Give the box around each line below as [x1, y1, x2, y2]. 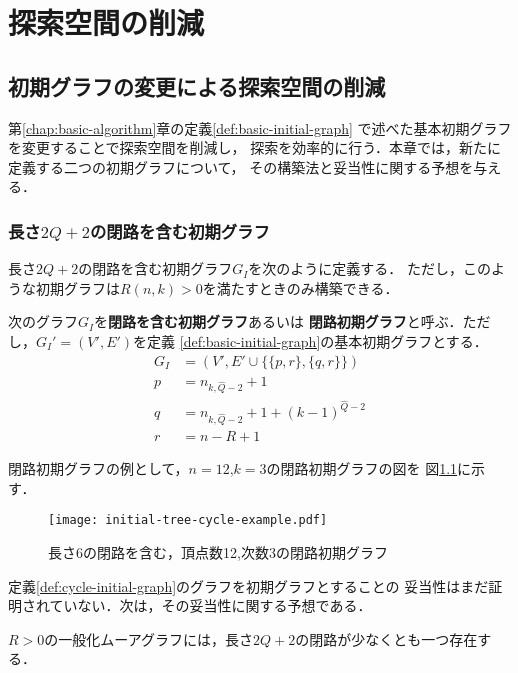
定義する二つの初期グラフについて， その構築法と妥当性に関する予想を [8, 156, 474, 177]
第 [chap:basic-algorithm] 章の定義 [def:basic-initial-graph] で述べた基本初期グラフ [8, 117, 512, 138]
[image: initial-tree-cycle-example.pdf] [48, 513, 328, 528]
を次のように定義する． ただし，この [248, 258, 491, 279]
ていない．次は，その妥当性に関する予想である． [49, 595, 372, 616]
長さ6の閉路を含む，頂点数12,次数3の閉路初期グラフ [48, 542, 388, 563]
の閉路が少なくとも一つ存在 [295, 628, 478, 649]
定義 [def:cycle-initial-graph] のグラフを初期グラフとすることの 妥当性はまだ [8, 575, 489, 596]
